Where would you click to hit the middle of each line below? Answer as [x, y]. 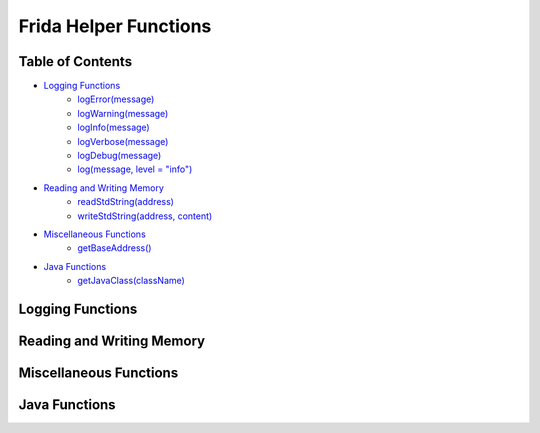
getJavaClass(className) [131, 281]
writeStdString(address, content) [145, 216]
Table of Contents [75, 61]
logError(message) [116, 99]
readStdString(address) [126, 202]
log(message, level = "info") [135, 169]
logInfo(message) [113, 127]
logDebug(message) [119, 156]
